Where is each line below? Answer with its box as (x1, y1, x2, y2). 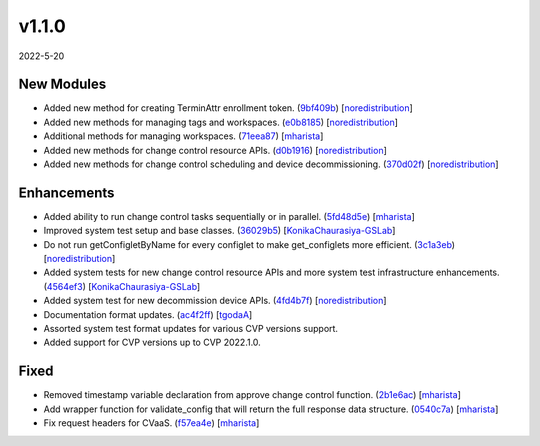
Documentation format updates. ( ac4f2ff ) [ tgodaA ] (43, 308, 253, 320)
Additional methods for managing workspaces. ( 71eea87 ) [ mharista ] (43, 130, 324, 142)
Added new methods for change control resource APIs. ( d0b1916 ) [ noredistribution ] (43, 144, 387, 156)
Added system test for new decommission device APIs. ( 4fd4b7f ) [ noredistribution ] (43, 295, 387, 307)
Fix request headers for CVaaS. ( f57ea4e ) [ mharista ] (43, 417, 260, 429)
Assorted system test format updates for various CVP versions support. (43, 323, 339, 335)
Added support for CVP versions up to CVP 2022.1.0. (43, 336, 262, 349)
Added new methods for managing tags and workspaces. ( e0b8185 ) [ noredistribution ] (43, 116, 399, 128)
